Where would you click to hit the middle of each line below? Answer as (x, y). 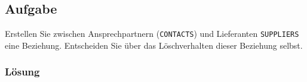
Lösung (22, 72)
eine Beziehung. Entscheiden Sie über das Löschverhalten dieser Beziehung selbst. (154, 45)
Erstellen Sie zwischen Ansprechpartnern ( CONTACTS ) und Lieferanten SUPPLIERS (152, 34)
